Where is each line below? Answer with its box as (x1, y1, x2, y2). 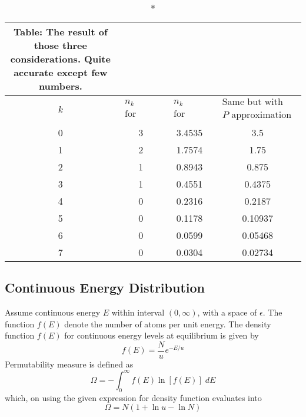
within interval (111, 306, 165, 318)
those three (34, 38, 87, 52)
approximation (231, 110, 292, 120)
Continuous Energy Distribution (5, 278, 205, 297)
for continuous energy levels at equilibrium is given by (64, 329, 259, 342)
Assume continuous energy (5, 306, 101, 318)
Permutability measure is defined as (5, 357, 134, 370)
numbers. (38, 79, 82, 93)
